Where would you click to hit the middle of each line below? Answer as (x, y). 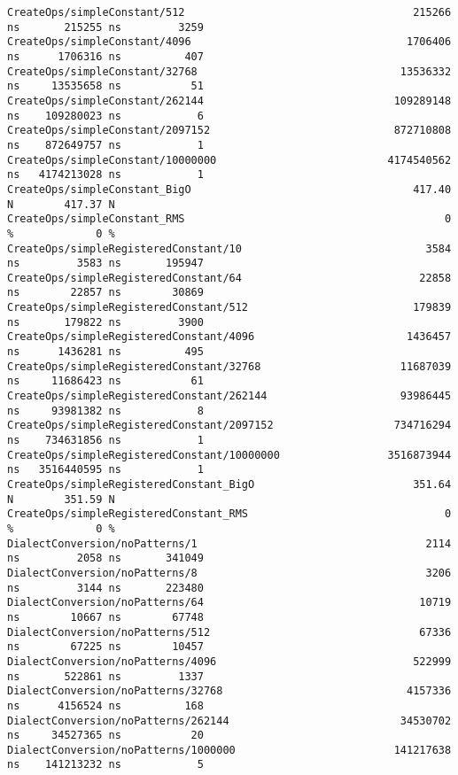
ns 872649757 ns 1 (105, 145)
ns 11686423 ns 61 (105, 381)
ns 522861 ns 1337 (105, 676)
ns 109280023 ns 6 (105, 116)
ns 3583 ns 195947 (105, 263)
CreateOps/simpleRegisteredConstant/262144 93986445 (229, 396)
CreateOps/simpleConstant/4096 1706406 (229, 42)
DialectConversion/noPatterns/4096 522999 (229, 661)
